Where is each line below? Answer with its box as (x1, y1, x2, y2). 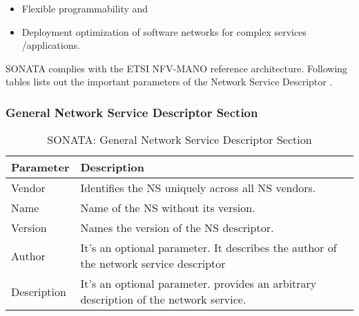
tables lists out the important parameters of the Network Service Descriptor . (6, 74, 333, 89)
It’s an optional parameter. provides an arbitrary (80, 275, 317, 292)
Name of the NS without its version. (80, 200, 255, 216)
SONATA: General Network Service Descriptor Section (47, 131, 312, 148)
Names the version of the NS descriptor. (80, 220, 274, 236)
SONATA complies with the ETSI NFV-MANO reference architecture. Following (6, 61, 348, 75)
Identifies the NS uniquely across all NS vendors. (80, 180, 316, 196)
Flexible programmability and (21, 1, 148, 15)
